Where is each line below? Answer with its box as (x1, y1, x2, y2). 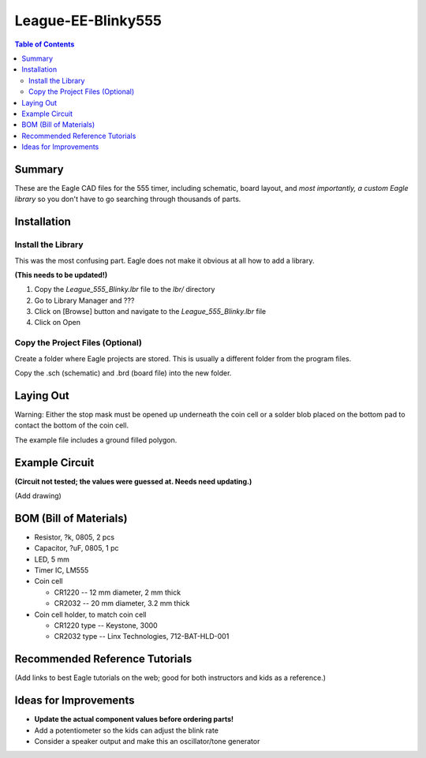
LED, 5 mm (34, 554, 70, 564)
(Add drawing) (14, 491, 62, 500)
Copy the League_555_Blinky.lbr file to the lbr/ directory (34, 285, 215, 294)
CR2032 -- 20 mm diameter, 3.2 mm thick (54, 599, 190, 608)
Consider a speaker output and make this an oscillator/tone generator (34, 737, 260, 745)
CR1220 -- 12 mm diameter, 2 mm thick (54, 588, 181, 597)
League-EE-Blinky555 (14, 12, 162, 29)
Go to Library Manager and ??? (34, 296, 135, 305)
